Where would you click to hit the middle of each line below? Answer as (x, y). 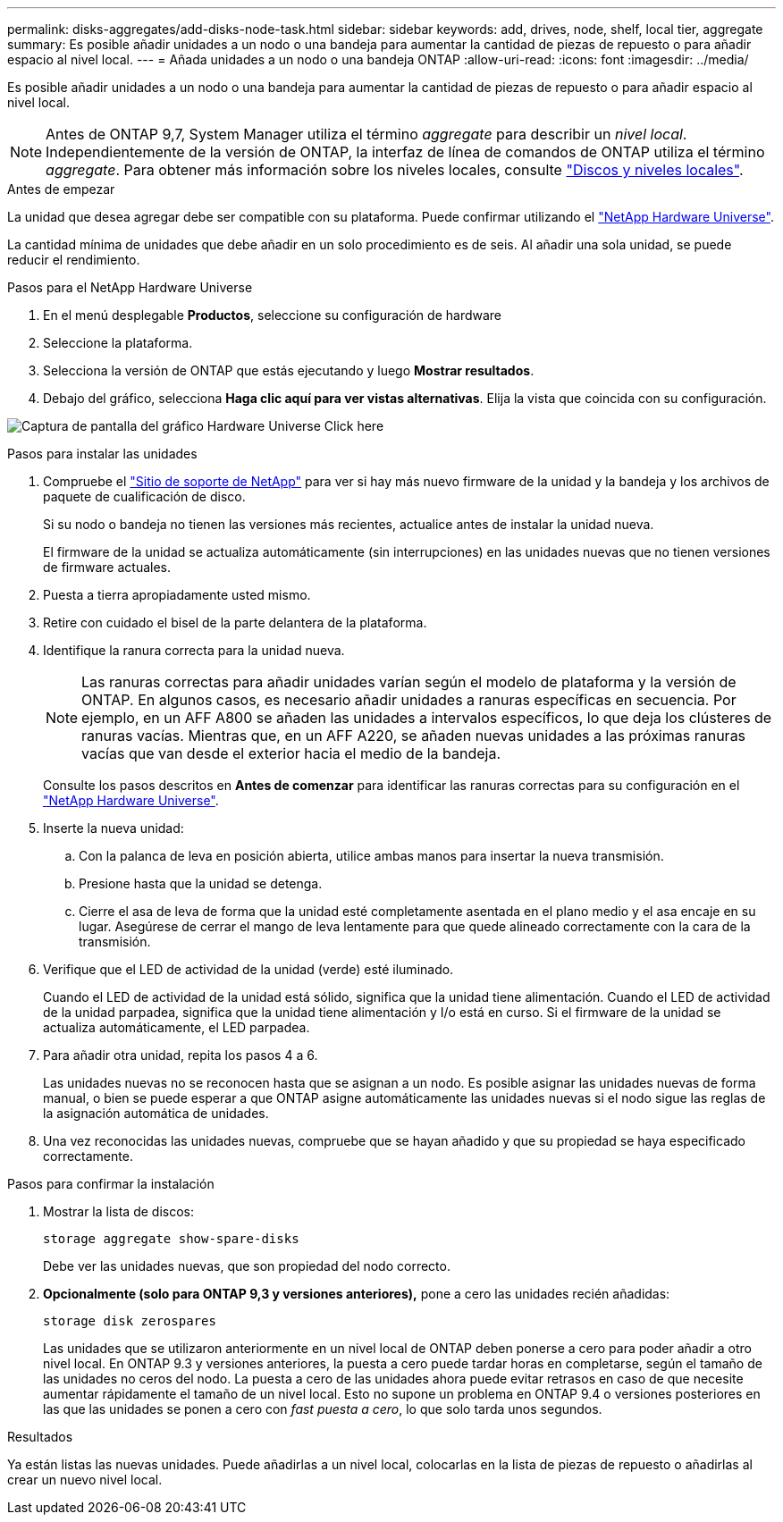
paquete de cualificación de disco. (144, 496)
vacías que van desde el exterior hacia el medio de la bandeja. (291, 753)
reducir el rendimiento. (74, 260)
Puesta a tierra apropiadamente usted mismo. (177, 595)
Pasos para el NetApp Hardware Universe (130, 287)
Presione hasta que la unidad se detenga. (201, 883)
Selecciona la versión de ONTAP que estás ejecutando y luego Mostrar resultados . (289, 370)
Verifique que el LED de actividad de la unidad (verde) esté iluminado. (248, 969)
